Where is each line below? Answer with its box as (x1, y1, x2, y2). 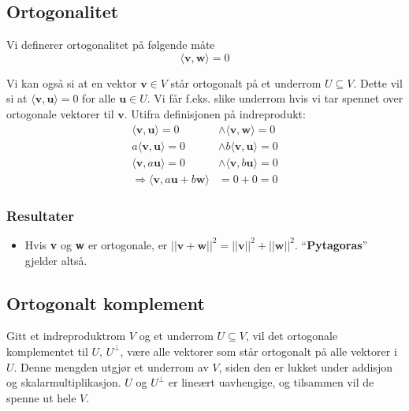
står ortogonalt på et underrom (170, 74, 322, 91)
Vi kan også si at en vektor (6, 74, 137, 91)
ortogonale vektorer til (6, 105, 114, 121)
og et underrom (139, 327, 214, 344)
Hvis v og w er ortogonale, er (24, 236, 168, 252)
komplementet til (6, 342, 88, 359)
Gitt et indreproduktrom (6, 327, 126, 344)
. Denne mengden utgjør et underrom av (13, 358, 209, 375)
